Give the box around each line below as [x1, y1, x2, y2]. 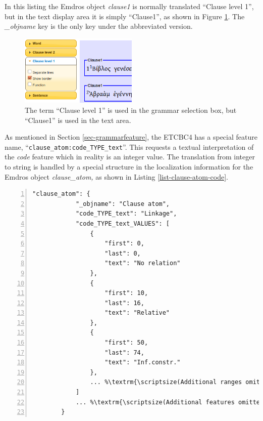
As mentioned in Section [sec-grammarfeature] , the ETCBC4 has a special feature [5, 132, 257, 142]
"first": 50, [104, 339, 148, 347]
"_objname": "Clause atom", [75, 200, 170, 207]
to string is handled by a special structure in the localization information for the [5, 161, 253, 172]
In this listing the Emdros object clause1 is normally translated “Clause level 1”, [5, 1, 254, 11]
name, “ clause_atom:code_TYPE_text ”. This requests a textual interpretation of [5, 141, 254, 152]
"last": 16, [104, 299, 144, 307]
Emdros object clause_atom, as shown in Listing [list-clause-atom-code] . [5, 171, 228, 182]
